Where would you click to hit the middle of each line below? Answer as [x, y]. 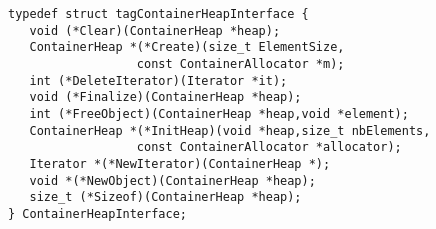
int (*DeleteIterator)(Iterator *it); [158, 80]
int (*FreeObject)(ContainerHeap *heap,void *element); [219, 113]
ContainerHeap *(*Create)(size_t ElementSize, [187, 47]
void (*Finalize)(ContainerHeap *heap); [165, 97]
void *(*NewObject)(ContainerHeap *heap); [172, 180]
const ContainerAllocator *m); [240, 63]
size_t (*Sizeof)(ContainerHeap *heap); [165, 197]
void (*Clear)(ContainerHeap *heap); [155, 30]
